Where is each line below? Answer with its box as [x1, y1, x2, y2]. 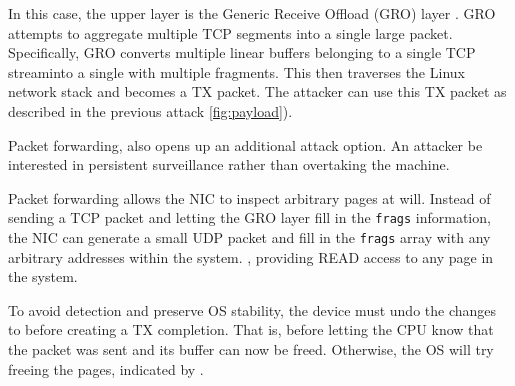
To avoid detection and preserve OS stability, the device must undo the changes [8, 299, 497, 320]
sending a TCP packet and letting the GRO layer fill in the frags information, [8, 207, 491, 228]
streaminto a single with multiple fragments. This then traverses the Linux [8, 61, 465, 82]
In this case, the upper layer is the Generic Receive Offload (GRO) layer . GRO [8, 3, 496, 23]
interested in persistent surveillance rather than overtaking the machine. [8, 154, 450, 175]
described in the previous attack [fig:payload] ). [8, 100, 293, 121]
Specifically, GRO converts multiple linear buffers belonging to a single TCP [8, 42, 476, 63]
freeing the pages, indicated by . [8, 358, 204, 379]
